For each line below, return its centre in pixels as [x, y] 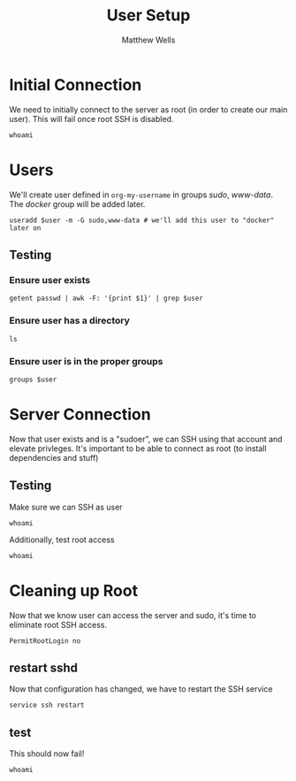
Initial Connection [76, 84]
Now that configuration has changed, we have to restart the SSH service [141, 689]
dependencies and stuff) [54, 457]
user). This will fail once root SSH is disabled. [91, 119]
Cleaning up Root [74, 590]
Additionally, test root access [62, 540]
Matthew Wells [148, 40]
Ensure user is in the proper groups [86, 361]
